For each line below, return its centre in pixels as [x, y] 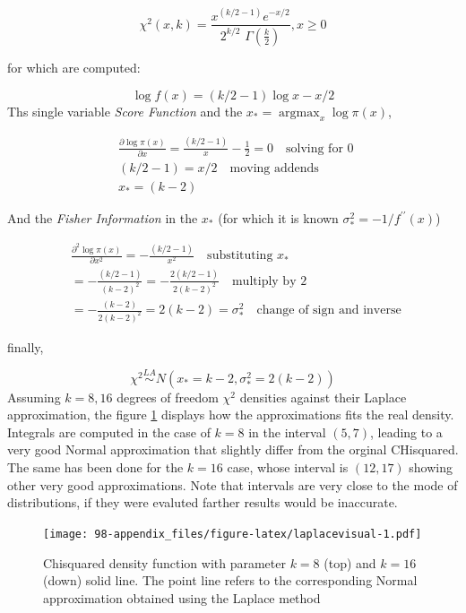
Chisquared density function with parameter [164, 562]
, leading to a [406, 432]
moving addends [274, 168]
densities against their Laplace [323, 397]
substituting [240, 256]
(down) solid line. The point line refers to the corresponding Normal [230, 580]
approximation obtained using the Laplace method [182, 597]
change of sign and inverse [329, 310]
